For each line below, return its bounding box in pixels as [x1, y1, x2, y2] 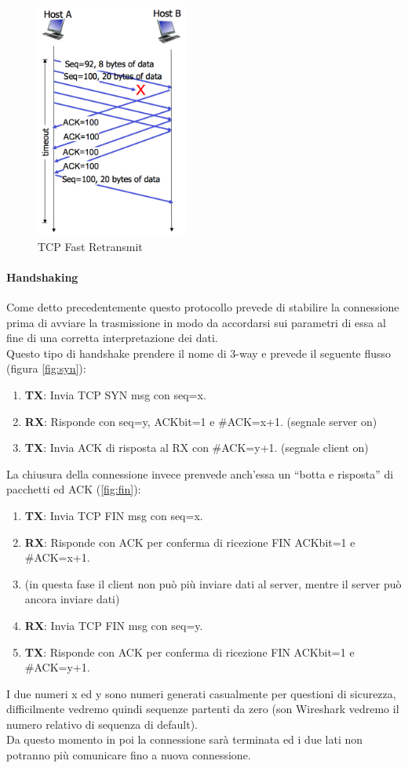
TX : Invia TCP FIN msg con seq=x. [24, 507, 203, 523]
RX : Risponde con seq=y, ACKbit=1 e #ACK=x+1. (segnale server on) [24, 413, 377, 429]
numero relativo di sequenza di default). [6, 715, 199, 732]
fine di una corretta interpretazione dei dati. [6, 329, 218, 346]
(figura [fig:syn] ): [6, 360, 86, 377]
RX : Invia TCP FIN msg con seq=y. [24, 617, 203, 633]
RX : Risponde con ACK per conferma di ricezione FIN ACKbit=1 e [24, 533, 355, 550]
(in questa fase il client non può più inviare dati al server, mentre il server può [24, 575, 402, 591]
